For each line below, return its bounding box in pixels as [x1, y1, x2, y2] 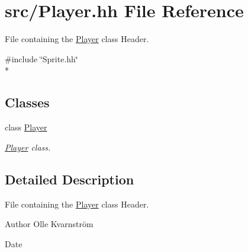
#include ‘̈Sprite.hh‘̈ [5, 52, 78, 65]
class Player [5, 121, 47, 133]
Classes [5, 93, 50, 111]
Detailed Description [5, 170, 134, 188]
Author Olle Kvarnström [5, 218, 94, 230]
